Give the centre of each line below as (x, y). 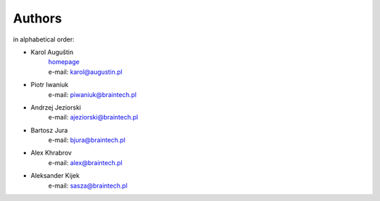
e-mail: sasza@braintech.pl (88, 186)
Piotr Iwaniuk (50, 85)
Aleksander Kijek (55, 176)
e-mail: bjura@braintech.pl (87, 140)
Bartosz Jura (49, 130)
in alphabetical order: (44, 39)
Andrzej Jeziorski (56, 107)
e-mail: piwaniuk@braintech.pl (93, 94)
